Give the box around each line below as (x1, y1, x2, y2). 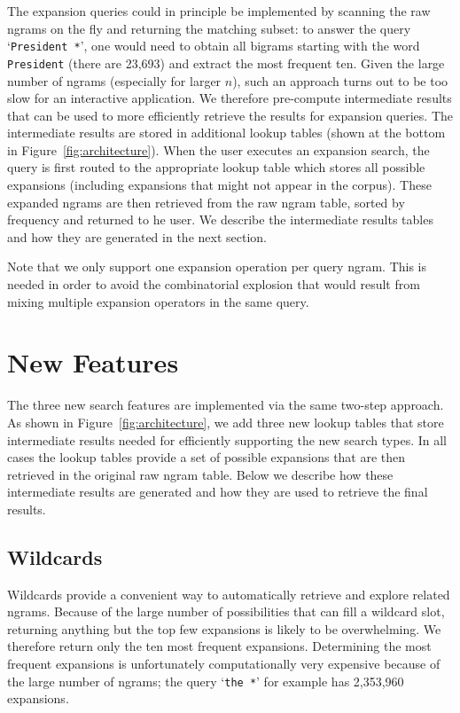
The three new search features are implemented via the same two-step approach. (7, 396, 444, 414)
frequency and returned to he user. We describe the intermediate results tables (7, 210, 433, 229)
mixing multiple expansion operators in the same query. (7, 292, 309, 310)
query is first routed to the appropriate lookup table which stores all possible (7, 158, 425, 176)
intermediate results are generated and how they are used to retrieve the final (7, 482, 428, 501)
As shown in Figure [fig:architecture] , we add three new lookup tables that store (7, 412, 444, 431)
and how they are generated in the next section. (7, 227, 267, 246)
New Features (7, 344, 179, 380)
